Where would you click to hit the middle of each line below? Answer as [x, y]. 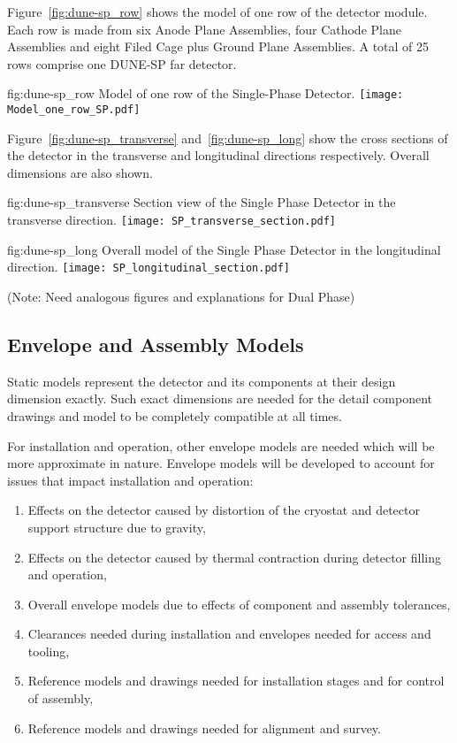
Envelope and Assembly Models [156, 344]
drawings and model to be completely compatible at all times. [175, 415]
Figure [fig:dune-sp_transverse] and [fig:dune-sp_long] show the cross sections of [228, 138]
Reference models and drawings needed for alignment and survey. [204, 728]
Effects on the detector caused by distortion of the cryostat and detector [224, 510]
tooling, [49, 651]
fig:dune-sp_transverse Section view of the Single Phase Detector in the [202, 202]
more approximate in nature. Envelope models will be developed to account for [221, 463]
